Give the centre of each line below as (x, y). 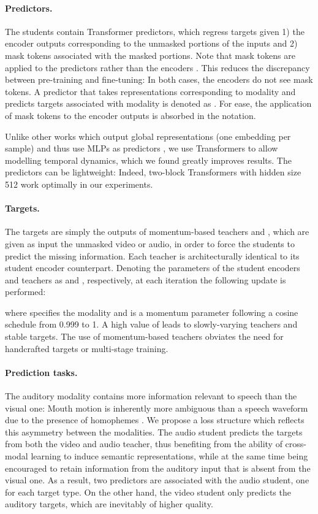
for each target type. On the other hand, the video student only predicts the (148, 492)
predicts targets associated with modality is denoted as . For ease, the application (158, 103)
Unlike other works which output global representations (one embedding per (148, 136)
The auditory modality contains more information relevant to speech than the (151, 396)
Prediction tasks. (41, 372)
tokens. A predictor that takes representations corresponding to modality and (150, 91)
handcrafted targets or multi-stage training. (87, 348)
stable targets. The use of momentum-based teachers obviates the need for (144, 336)
